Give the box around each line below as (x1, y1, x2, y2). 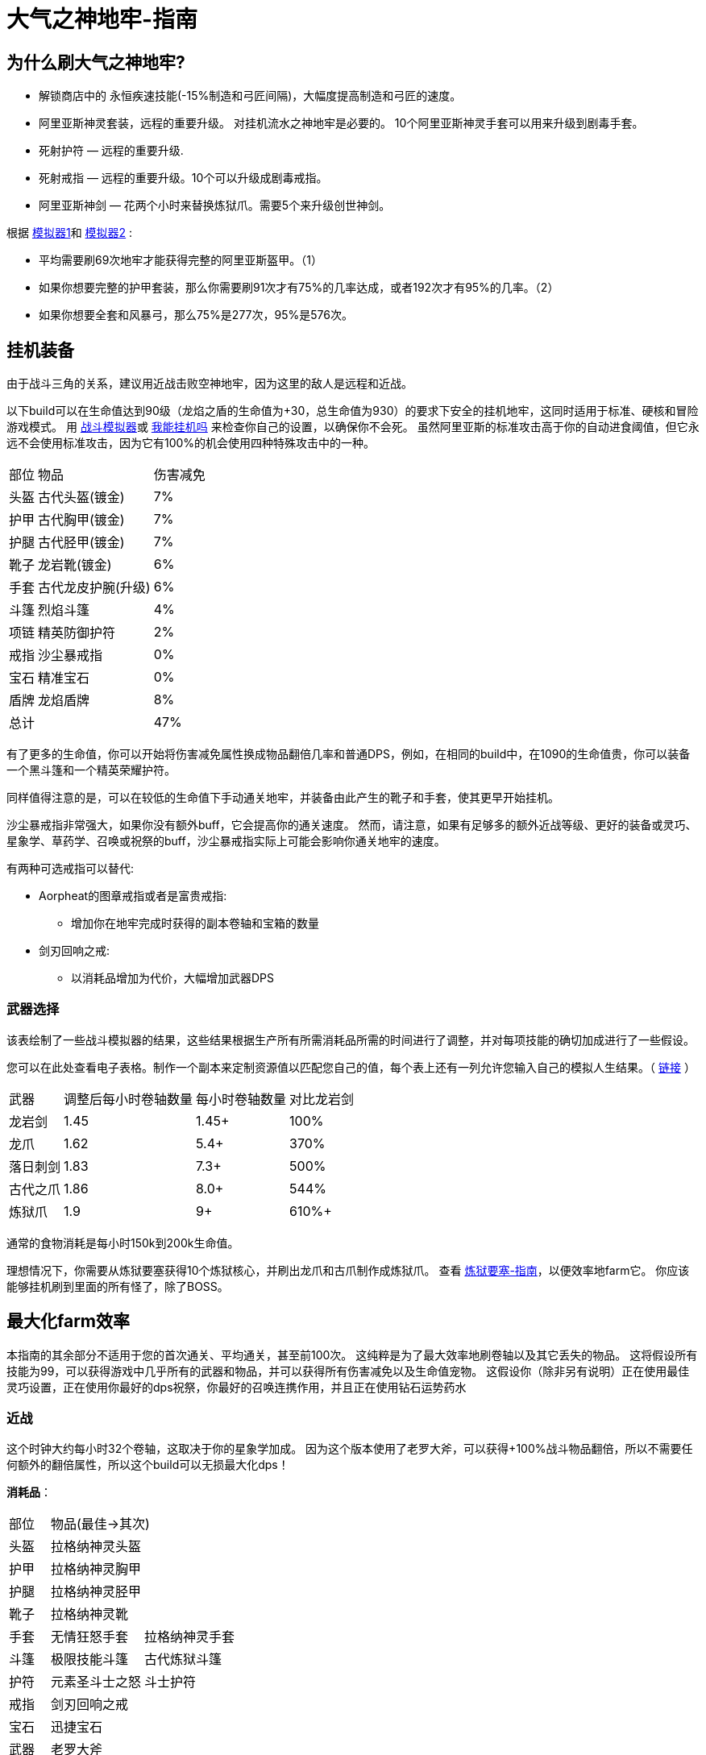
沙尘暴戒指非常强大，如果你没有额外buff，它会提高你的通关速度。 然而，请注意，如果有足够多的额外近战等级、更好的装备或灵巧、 (6, 818, 697, 832)
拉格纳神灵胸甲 (51, 1561, 142, 1578)
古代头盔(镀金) (38, 489, 125, 506)
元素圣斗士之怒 (51, 1674, 142, 1691)
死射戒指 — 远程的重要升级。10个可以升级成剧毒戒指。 (39, 171, 328, 185)
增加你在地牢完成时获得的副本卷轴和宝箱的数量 (71, 916, 319, 931)
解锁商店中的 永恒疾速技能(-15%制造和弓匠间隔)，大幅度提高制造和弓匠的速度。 (39, 89, 462, 103)
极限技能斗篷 (51, 1651, 129, 1668)
